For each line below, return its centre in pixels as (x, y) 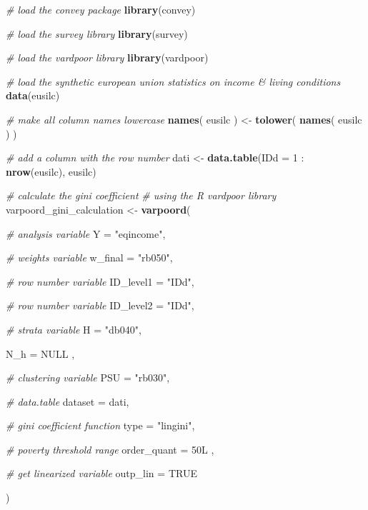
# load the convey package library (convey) (101, 9)
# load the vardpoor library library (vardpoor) (107, 57)
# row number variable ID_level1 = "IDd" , (100, 281)
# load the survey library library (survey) (97, 33)
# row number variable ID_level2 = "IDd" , (100, 305)
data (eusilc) (33, 95)
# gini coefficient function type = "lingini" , (100, 425)
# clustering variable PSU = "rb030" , (88, 377)
